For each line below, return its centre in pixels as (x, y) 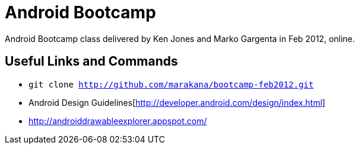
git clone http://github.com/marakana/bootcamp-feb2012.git (171, 84)
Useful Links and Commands (91, 61)
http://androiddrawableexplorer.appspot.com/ (118, 121)
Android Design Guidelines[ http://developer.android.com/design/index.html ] (177, 102)
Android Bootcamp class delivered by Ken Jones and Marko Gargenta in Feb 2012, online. (180, 38)
